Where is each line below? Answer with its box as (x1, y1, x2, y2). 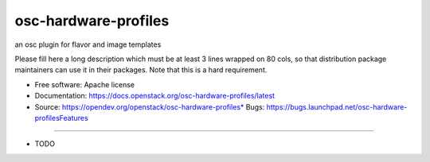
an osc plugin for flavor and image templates (14, 40, 162, 49)
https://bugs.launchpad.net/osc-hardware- (266, 102, 408, 111)
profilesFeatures (34, 113, 88, 122)
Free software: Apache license (34, 79, 135, 89)
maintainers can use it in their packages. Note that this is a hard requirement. (14, 65, 268, 75)
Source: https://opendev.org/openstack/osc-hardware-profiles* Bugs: (34, 102, 265, 111)
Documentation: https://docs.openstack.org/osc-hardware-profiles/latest (34, 91, 275, 101)
